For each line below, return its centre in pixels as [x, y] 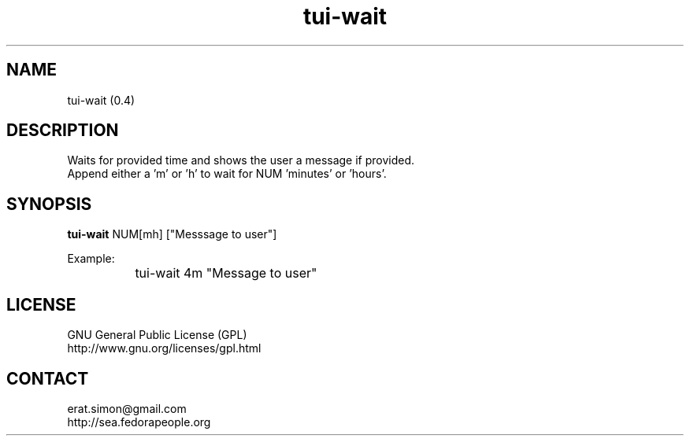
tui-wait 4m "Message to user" [226, 273]
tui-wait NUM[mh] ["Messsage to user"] [172, 234]
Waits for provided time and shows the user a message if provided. [241, 160]
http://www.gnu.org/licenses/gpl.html [164, 348]
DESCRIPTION [63, 131]
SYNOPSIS [49, 204]
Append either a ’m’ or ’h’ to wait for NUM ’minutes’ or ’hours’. [227, 174]
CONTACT [48, 378]
